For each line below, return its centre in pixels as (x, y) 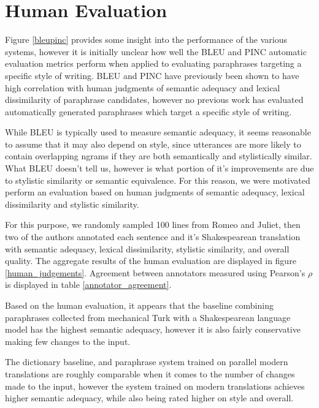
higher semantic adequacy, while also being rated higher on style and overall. (149, 398)
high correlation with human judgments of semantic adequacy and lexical (143, 87)
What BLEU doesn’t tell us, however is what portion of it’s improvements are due (159, 168)
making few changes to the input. (68, 341)
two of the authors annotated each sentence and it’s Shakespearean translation (153, 237)
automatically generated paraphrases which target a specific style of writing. (148, 111)
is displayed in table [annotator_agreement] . (88, 285)
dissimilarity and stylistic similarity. (72, 204)
